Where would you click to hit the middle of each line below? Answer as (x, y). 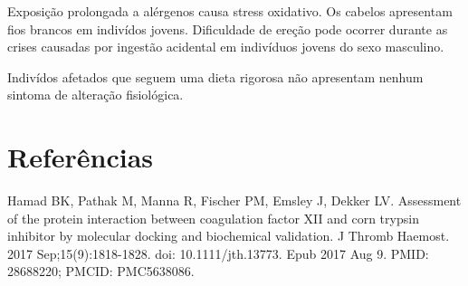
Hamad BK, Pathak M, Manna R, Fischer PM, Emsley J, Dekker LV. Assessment (234, 200)
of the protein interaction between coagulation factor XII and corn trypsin (213, 218)
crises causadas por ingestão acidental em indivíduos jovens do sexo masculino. (226, 47)
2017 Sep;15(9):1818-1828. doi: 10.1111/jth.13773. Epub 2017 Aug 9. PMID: (218, 253)
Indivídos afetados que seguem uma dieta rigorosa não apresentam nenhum (215, 76)
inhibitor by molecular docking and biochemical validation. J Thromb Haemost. (229, 236)
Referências (81, 157)
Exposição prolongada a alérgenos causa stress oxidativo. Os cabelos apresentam (230, 11)
